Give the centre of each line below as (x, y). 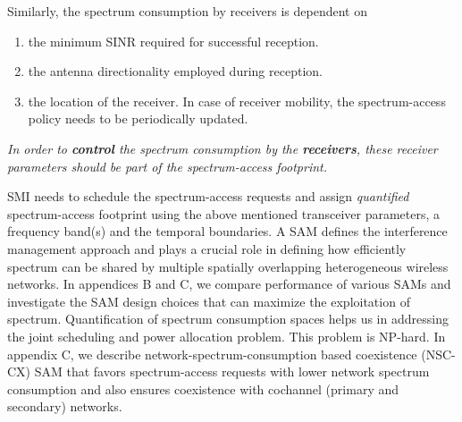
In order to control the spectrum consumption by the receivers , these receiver (223, 148)
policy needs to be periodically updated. (138, 118)
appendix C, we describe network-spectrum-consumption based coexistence (212, 354)
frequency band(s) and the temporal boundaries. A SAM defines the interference (227, 231)
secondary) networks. (65, 406)
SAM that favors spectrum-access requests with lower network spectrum (232, 371)
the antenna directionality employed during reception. (175, 71)
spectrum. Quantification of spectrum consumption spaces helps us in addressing (228, 319)
